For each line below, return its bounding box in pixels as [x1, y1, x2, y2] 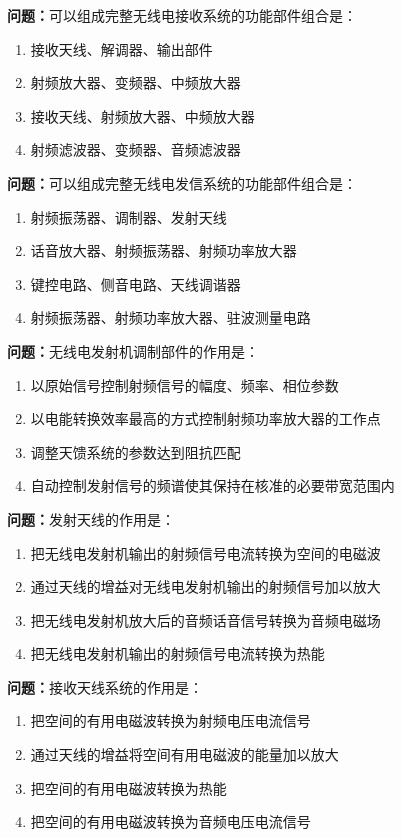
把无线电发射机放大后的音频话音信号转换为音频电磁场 [30, 609, 381, 630]
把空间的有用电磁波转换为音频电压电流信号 [30, 811, 311, 832]
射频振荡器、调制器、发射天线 [30, 206, 227, 227]
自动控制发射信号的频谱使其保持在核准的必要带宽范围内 [30, 475, 395, 496]
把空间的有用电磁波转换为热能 [30, 777, 227, 798]
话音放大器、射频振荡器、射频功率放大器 [30, 240, 297, 261]
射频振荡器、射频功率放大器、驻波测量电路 [30, 307, 311, 328]
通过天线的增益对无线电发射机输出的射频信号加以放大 [30, 576, 381, 597]
